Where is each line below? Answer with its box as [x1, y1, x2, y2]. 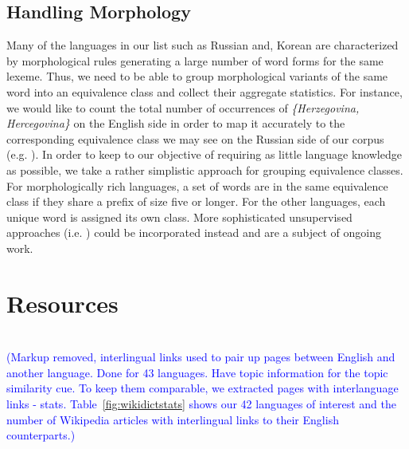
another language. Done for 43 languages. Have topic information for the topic [6, 364, 388, 380]
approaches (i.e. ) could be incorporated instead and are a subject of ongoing [6, 224, 381, 241]
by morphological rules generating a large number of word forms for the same [6, 52, 384, 69]
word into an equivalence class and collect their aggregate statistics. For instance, [6, 83, 403, 100]
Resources [6, 286, 119, 319]
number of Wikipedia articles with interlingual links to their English [6, 411, 339, 427]
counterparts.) [6, 427, 76, 443]
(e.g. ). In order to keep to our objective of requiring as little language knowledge [6, 146, 402, 163]
